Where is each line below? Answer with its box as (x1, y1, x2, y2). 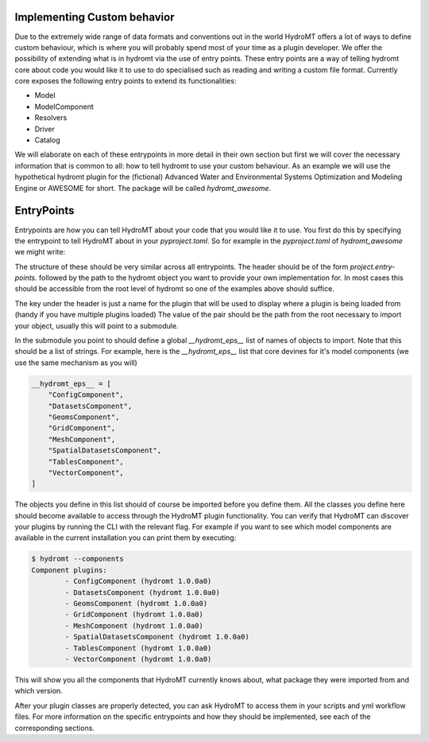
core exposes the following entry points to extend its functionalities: (14, 76, 237, 86)
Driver (34, 124, 55, 134)
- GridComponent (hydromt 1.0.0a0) (64, 610, 204, 620)
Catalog (34, 135, 60, 145)
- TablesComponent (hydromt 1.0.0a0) (64, 643, 212, 652)
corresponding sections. (14, 723, 95, 732)
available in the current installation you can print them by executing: (14, 533, 237, 542)
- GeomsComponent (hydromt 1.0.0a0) (64, 599, 208, 608)
